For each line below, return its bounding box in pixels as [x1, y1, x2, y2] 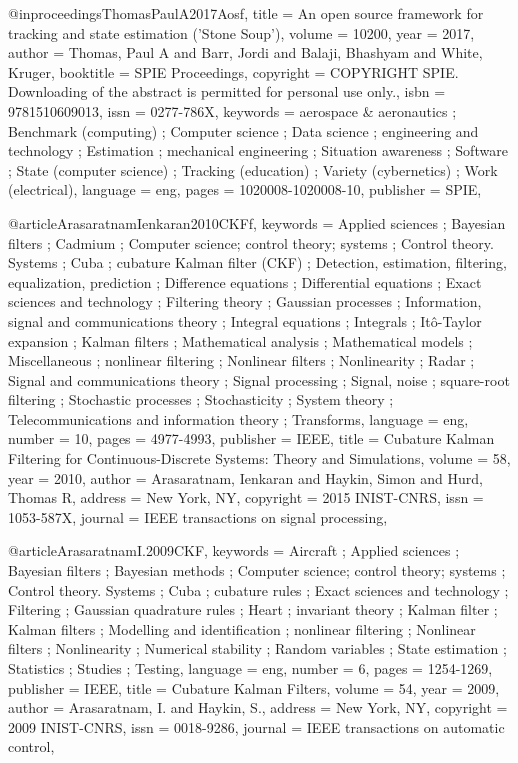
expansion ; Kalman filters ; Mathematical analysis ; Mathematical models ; [8, 330, 473, 351]
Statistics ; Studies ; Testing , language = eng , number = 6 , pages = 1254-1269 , [8, 658, 493, 678]
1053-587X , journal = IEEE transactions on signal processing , [8, 506, 388, 527]
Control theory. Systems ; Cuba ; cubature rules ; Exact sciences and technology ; [8, 579, 509, 600]
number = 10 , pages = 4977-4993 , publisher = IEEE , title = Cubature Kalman [8, 428, 495, 449]
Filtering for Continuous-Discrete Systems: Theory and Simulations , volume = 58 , [8, 448, 511, 469]
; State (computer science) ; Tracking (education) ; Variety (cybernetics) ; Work [8, 159, 498, 180]
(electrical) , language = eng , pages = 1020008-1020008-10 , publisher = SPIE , [8, 179, 482, 200]
